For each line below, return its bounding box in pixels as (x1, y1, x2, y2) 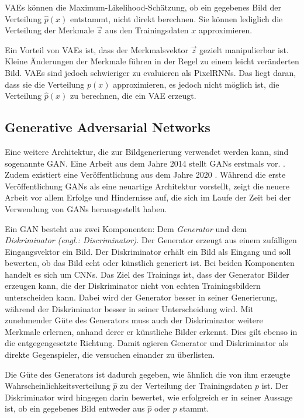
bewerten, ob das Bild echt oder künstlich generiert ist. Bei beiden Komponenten (5, 257, 295, 269)
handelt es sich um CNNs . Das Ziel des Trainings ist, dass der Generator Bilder (5, 268, 289, 280)
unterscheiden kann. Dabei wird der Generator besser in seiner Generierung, (5, 291, 278, 303)
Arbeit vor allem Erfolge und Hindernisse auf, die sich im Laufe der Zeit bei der (5, 191, 291, 203)
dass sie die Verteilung (5, 78, 85, 90)
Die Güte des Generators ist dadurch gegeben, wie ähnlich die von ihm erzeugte (5, 368, 291, 380)
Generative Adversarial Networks (5, 118, 210, 136)
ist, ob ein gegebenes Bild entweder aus (5, 402, 145, 414)
